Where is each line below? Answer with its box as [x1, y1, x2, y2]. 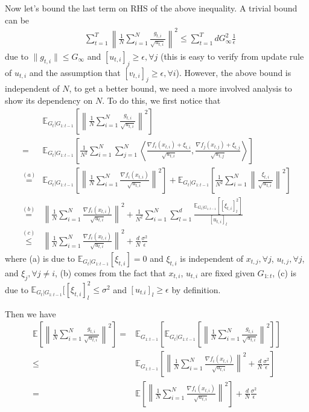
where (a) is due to [5, 252, 75, 264]
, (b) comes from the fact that [55, 266, 166, 279]
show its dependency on [5, 93, 93, 106]
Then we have [5, 307, 56, 320]
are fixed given [200, 266, 255, 279]
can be [5, 13, 30, 26]
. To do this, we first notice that [102, 93, 221, 106]
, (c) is [272, 266, 296, 279]
